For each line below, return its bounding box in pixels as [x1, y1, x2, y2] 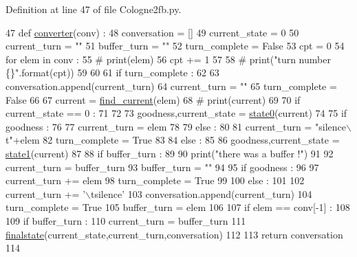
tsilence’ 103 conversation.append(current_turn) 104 [91, 186, 312, 201]
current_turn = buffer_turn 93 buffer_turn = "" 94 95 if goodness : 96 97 [6, 159, 319, 174]
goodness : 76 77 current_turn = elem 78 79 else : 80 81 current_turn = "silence [6, 119, 346, 133]
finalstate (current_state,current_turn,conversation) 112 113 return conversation [6, 227, 343, 241]
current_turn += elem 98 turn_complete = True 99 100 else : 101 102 [6, 173, 305, 188]
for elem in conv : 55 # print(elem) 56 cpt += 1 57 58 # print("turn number [6, 52, 331, 66]
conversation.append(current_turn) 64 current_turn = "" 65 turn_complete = [6, 78, 337, 93]
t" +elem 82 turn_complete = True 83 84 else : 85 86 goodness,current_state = [6, 133, 340, 147]
